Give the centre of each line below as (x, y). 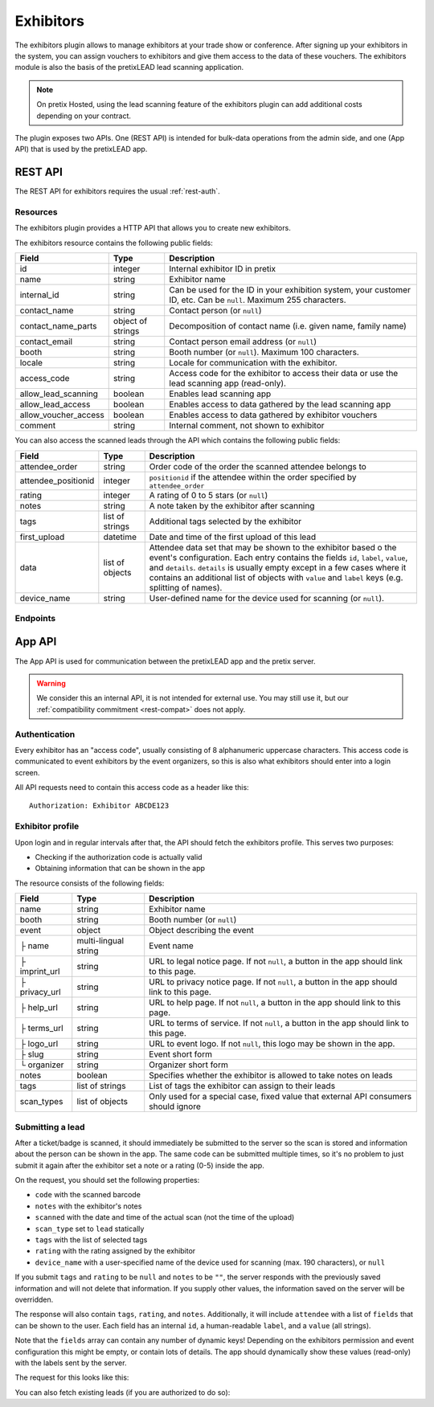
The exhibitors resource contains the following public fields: (114, 243)
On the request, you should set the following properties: (107, 1180)
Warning (51, 683)
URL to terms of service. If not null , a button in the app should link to (279, 1023)
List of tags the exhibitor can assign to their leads (242, 1086)
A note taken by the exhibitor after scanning (232, 505)
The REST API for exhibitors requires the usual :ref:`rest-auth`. (117, 191)
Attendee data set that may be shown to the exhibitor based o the (273, 547)
